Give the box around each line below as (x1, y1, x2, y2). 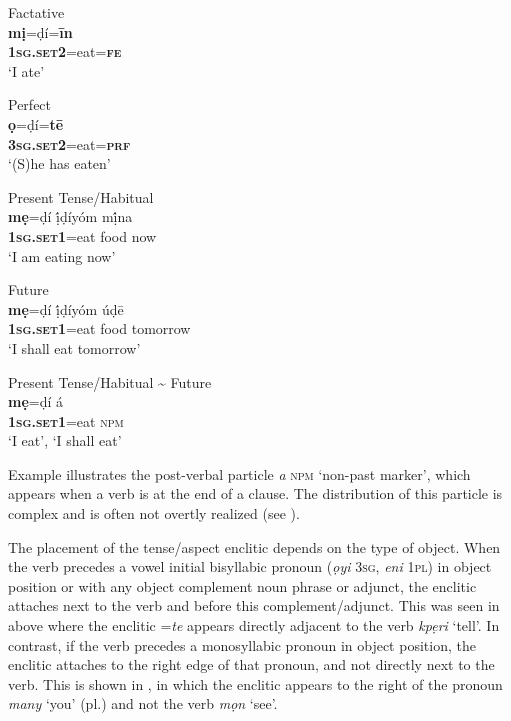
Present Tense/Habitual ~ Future (8, 371, 212, 392)
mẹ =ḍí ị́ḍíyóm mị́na (8, 206, 133, 227)
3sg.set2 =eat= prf (8, 133, 131, 154)
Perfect (8, 94, 52, 115)
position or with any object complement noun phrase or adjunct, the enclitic (8, 575, 477, 596)
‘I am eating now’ (8, 245, 116, 266)
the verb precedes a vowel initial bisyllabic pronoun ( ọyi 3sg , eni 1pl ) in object (8, 556, 492, 577)
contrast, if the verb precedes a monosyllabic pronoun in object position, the (8, 634, 476, 655)
